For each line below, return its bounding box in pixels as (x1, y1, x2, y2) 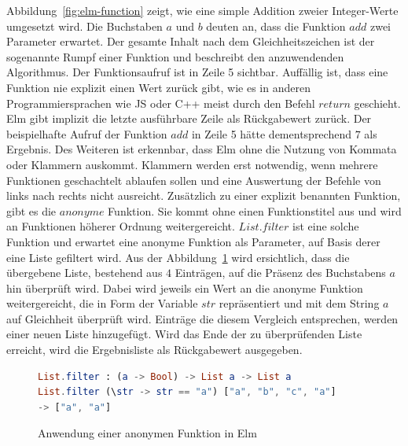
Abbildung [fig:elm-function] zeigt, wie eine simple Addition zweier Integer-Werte (6, 2, 399, 18)
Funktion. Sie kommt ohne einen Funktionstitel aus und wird (108, 202, 402, 219)
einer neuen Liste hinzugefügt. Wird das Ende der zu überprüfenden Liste (6, 326, 362, 342)
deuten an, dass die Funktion (206, 17, 346, 34)
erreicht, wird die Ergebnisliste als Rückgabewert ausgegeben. (6, 341, 303, 358)
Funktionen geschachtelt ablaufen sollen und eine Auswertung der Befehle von (6, 171, 381, 188)
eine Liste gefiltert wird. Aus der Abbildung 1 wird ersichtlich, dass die (6, 249, 350, 265)
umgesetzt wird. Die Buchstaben (6, 17, 163, 34)
